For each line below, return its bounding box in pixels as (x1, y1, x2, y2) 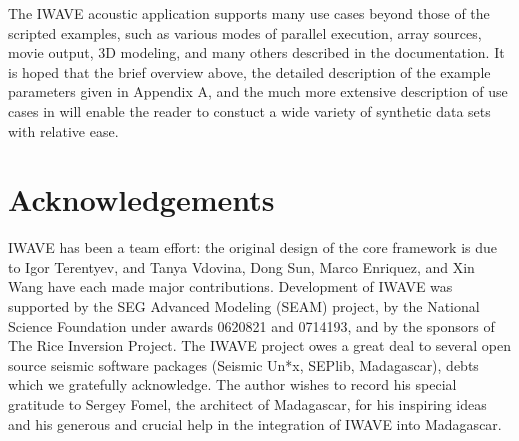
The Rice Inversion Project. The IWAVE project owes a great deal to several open (8, 335, 512, 356)
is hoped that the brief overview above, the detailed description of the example (8, 61, 491, 82)
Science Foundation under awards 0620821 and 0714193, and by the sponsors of (8, 315, 495, 336)
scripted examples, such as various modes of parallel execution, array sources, (8, 22, 482, 43)
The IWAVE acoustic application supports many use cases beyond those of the (8, 3, 490, 23)
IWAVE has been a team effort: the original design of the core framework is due (8, 237, 498, 258)
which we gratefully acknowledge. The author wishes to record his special (8, 374, 457, 395)
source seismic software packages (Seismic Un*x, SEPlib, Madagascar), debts (8, 354, 479, 375)
